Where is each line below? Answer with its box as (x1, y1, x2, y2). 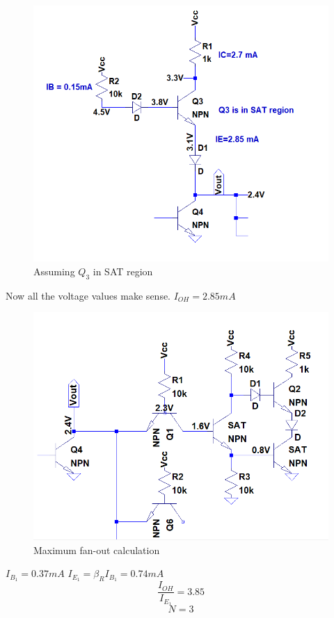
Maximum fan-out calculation (33, 542, 160, 557)
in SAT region (93, 263, 153, 278)
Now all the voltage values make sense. (6, 288, 171, 302)
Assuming (33, 263, 75, 278)
